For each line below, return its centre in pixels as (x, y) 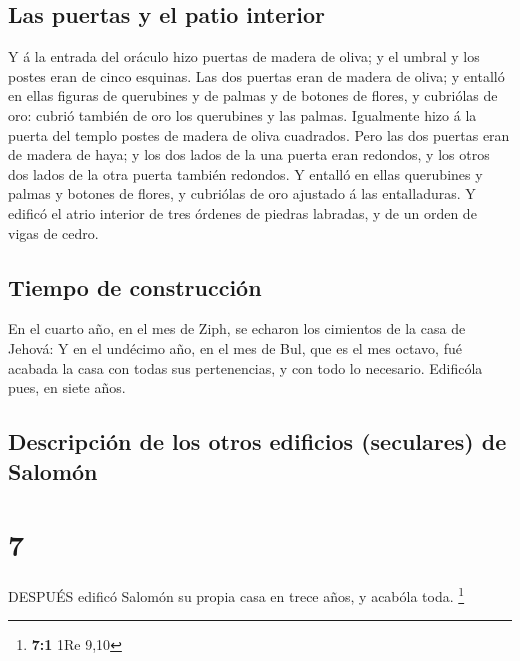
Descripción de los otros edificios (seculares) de (257, 441)
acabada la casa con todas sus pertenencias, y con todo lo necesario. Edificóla (245, 367)
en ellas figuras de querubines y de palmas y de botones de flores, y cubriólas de (253, 95)
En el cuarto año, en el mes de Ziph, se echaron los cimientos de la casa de (237, 328)
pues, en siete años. (67, 387)
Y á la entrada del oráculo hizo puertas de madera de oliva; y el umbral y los (244, 56)
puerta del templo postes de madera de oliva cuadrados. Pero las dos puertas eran (259, 134)
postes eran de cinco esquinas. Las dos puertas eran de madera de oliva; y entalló (256, 75)
